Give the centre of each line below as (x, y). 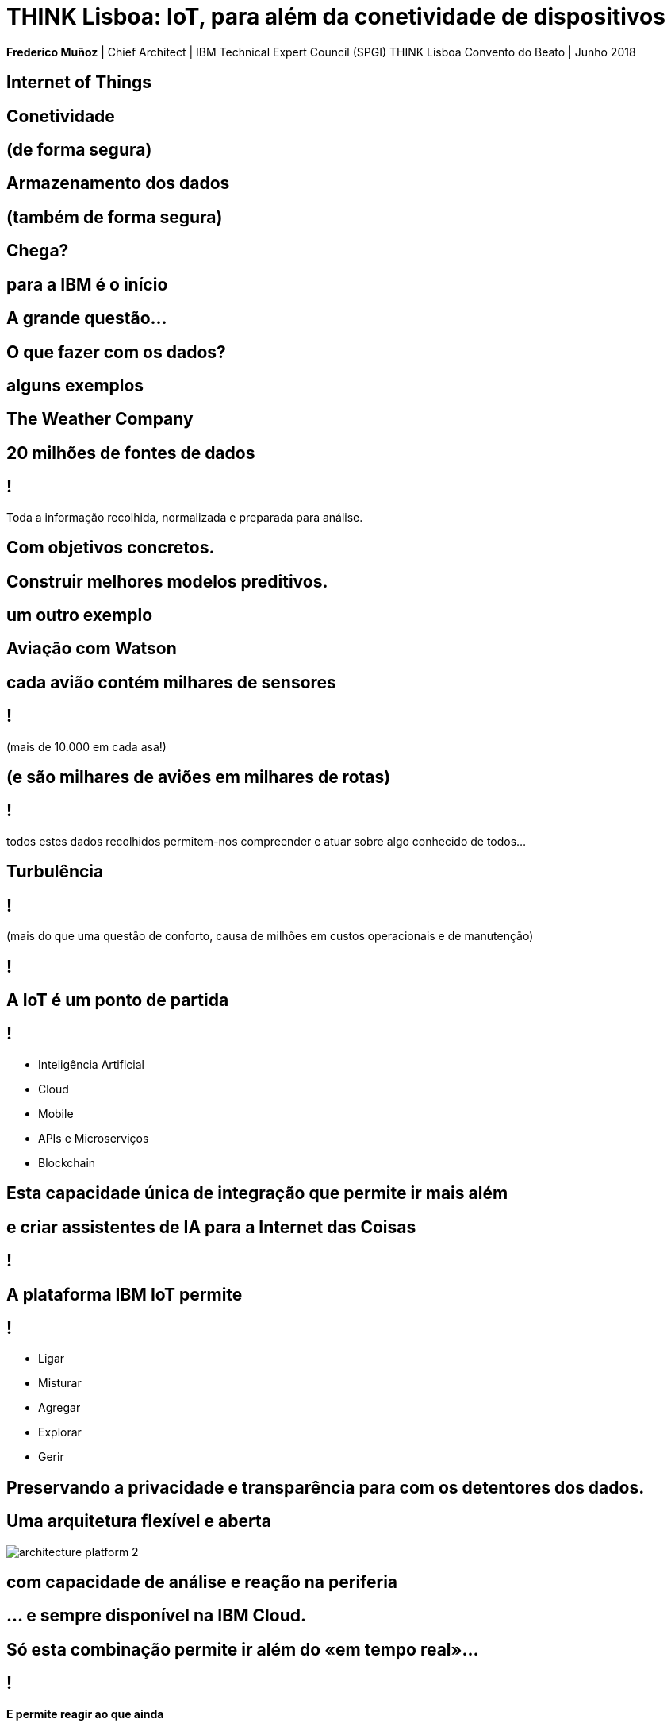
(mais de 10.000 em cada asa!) (86, 746)
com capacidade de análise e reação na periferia (202, 1582)
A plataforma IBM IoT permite (125, 1294)
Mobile (56, 1113)
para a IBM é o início (87, 284)
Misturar (60, 1383)
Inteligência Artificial (91, 1064)
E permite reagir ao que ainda (85, 1714)
